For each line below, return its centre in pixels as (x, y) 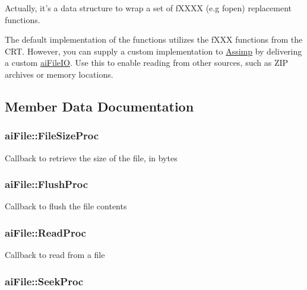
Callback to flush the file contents (66, 206)
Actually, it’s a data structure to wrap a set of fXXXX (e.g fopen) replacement (148, 8)
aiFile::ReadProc (45, 232)
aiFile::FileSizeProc (52, 136)
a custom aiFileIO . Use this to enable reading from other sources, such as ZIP (147, 63)
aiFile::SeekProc (44, 281)
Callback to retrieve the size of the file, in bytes (91, 157)
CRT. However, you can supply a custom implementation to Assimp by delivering (153, 51)
